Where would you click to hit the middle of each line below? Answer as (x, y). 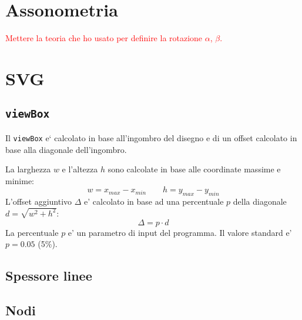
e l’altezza (80, 169)
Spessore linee (49, 276)
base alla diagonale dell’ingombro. (66, 149)
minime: (20, 180)
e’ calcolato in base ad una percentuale (154, 201)
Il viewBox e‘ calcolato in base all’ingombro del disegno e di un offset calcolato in (151, 137)
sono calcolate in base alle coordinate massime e (194, 169)
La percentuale (32, 232)
